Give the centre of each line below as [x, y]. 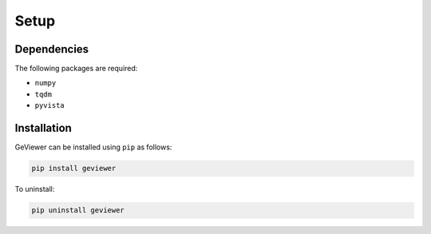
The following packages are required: [76, 69]
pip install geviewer [74, 169]
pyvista [50, 105]
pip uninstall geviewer [78, 210]
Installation [43, 128]
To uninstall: [35, 189]
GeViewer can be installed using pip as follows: [93, 147]
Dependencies [52, 49]
